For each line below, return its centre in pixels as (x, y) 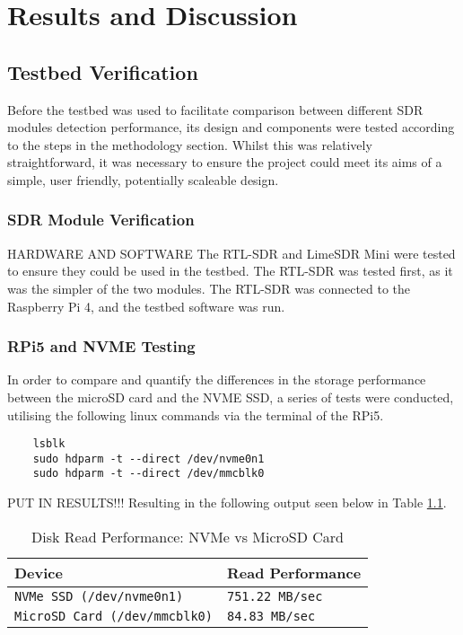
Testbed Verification (103, 71)
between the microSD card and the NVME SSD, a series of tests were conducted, (231, 397)
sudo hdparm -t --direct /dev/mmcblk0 (149, 474)
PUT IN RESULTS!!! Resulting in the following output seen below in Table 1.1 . (227, 503)
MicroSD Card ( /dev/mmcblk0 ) (114, 616)
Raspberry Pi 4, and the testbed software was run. (146, 306)
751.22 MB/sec (275, 596)
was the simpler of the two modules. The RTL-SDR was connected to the (209, 288)
